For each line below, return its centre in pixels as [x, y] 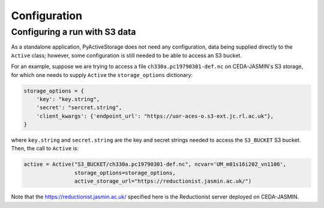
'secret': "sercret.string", [79, 108]
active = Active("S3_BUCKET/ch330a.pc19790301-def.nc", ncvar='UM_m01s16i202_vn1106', [155, 164]
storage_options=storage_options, [125, 173]
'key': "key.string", [68, 99]
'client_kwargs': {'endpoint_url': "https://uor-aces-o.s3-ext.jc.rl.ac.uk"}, [155, 116]
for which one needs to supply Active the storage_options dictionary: [102, 75]
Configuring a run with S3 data [73, 32]
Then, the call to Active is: [45, 148]
